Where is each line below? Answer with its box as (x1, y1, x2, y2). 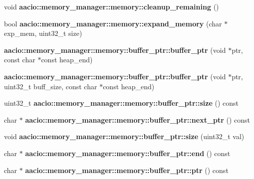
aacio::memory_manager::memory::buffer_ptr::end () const (25, 148, 231, 158)
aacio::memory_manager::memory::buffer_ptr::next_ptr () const (25, 114, 251, 125)
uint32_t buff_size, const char (4, 81, 97, 91)
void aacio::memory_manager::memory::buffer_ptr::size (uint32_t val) (4, 131, 245, 142)
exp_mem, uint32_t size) (4, 28, 82, 38)
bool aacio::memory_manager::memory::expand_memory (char (4, 18, 222, 28)
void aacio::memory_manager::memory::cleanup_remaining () (4, 1, 219, 11)
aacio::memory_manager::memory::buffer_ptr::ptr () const (25, 165, 229, 175)
